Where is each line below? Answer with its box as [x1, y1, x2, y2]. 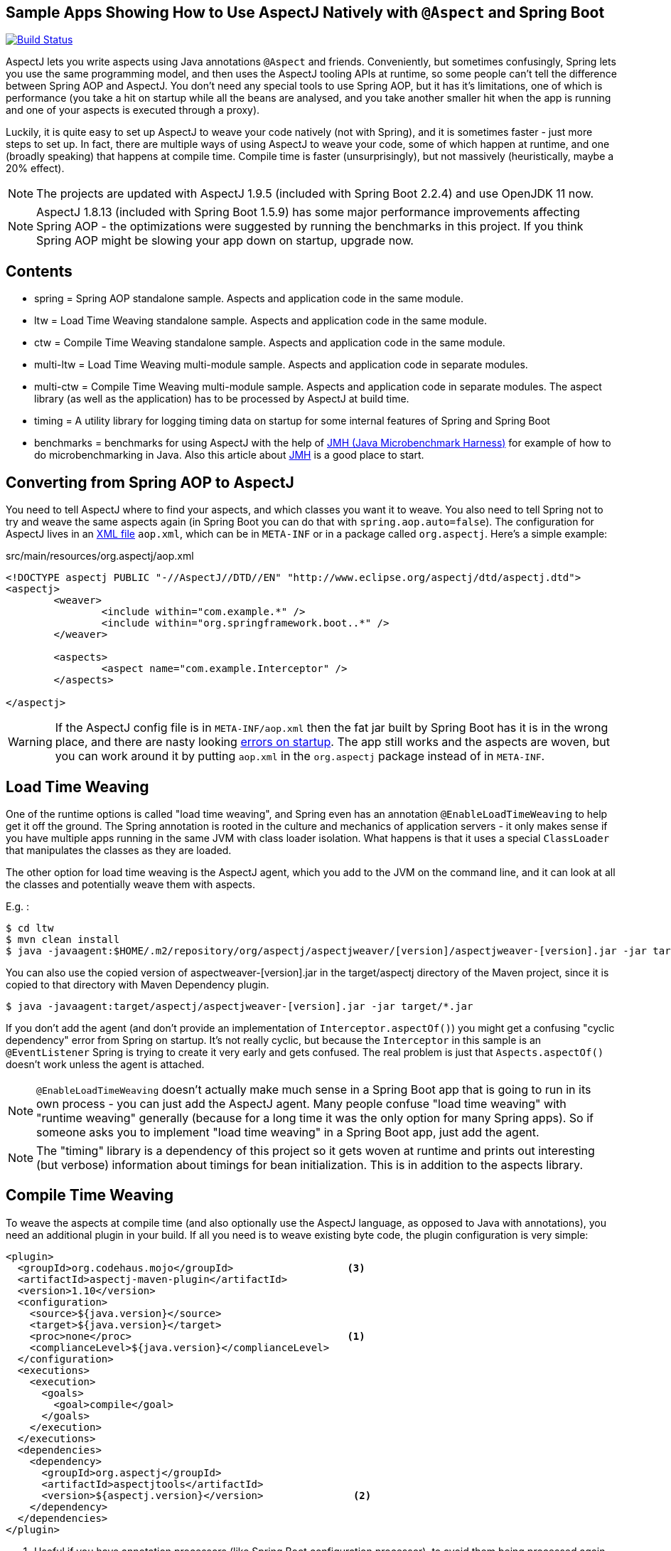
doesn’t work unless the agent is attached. [6, 1057, 205, 1070]
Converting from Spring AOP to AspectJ [6, 473, 294, 491]
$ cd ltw [6, 922, 54, 934]
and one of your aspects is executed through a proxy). [6, 104, 260, 117]
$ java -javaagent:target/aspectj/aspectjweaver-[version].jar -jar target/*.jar [6, 1000, 473, 1012]
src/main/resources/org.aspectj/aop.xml [6, 550, 194, 563]
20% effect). [6, 162, 65, 175]
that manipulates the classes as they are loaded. [6, 843, 232, 856]
